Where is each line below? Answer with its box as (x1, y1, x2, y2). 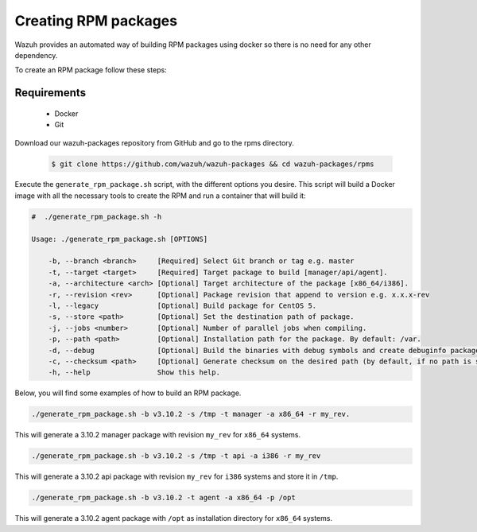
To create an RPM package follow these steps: (14, 65, 167, 75)
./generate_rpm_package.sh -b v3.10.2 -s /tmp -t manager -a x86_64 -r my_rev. (31, 410, 351, 419)
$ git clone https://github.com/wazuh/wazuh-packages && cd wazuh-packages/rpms (51, 159, 374, 169)
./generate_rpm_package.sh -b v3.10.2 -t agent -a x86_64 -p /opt (31, 493, 296, 503)
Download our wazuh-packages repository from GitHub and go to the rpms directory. (14, 138, 294, 147)
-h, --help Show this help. (48, 368, 220, 377)
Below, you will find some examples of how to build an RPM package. (14, 388, 242, 398)
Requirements (14, 86, 87, 99)
